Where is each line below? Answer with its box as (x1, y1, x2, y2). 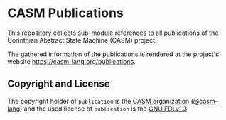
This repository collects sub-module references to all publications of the (7, 28, 219, 37)
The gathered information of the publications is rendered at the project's (7, 50, 219, 58)
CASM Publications (7, 5, 124, 21)
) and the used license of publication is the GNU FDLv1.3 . (20, 104, 189, 113)
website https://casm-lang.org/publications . (7, 57, 136, 65)
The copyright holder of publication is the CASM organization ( (7, 97, 194, 105)
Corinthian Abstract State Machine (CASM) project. (7, 36, 157, 44)
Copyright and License (7, 78, 110, 90)
